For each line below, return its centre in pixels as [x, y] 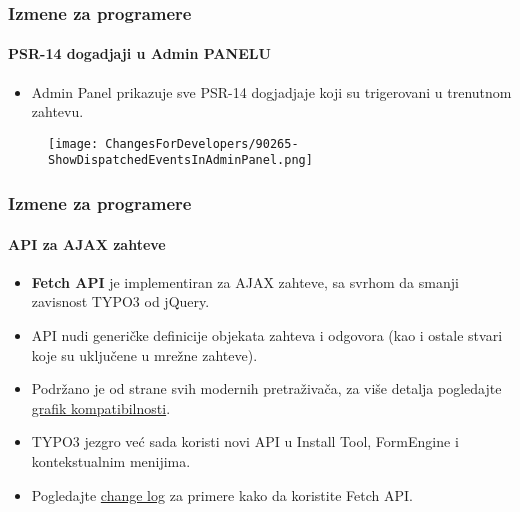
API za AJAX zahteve [87, 243]
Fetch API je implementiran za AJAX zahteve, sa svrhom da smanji [245, 281]
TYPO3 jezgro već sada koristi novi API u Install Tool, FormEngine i [245, 441]
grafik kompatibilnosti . [101, 407]
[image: [73, 143]
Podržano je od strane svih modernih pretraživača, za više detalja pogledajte [266, 388]
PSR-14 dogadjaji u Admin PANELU [139, 53]
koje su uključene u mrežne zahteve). [144, 354]
